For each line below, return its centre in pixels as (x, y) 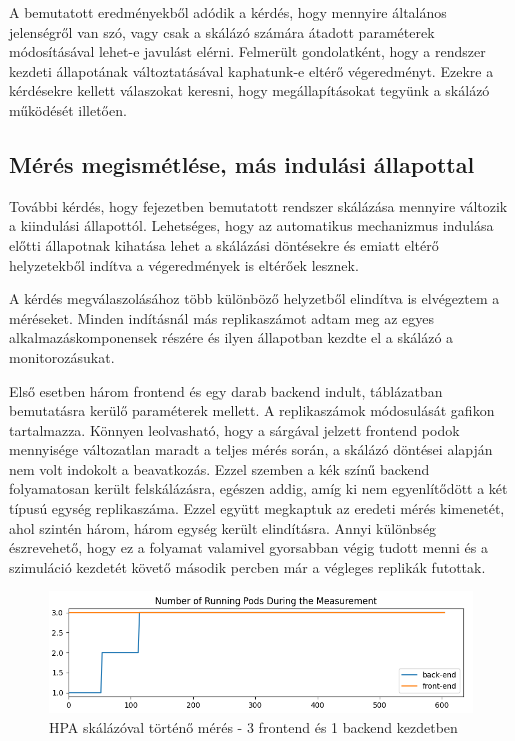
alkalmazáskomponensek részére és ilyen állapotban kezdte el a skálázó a (231, 337)
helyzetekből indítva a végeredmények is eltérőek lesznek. (184, 264)
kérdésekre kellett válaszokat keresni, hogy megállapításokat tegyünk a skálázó (249, 90)
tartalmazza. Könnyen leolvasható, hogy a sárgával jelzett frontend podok (234, 429)
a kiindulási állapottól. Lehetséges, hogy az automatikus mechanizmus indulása (251, 225)
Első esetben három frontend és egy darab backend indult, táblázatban (226, 390)
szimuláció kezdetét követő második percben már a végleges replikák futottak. (247, 566)
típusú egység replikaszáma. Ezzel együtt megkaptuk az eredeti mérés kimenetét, (257, 508)
